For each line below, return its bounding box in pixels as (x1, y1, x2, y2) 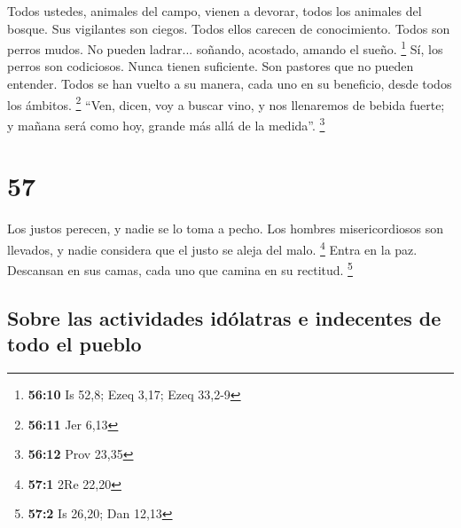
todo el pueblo (7, 330, 142, 358)
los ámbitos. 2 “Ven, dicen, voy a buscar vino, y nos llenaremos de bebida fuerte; (7, 92, 445, 114)
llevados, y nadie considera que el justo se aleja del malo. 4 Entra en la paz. (7, 237, 418, 258)
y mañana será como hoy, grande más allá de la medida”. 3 (7, 113, 325, 134)
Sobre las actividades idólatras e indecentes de (7, 303, 441, 331)
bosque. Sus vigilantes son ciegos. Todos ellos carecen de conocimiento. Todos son (7, 19, 450, 37)
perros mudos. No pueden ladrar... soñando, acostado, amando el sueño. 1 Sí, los (7, 37, 443, 58)
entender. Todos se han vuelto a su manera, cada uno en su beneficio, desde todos (7, 75, 452, 93)
